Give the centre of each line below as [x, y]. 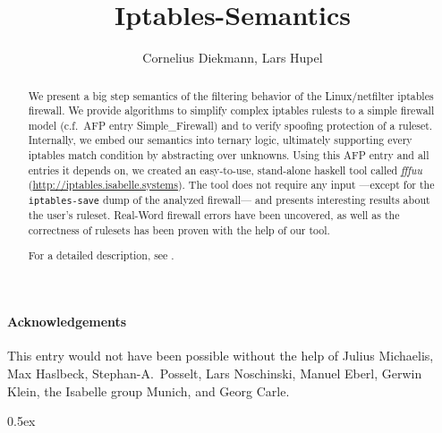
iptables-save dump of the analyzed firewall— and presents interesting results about [229, 200]
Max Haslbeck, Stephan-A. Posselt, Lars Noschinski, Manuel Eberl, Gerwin [215, 373]
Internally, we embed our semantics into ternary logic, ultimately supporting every [220, 140]
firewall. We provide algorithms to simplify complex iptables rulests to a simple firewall [231, 110]
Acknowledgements [67, 322]
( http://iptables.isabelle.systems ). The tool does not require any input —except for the [231, 185]
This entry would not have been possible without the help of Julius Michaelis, [221, 356]
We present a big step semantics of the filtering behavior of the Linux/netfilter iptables [231, 95]
